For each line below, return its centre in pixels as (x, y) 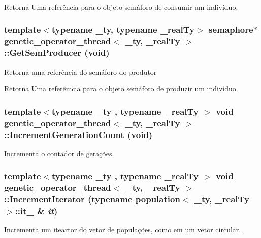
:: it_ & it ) (36, 211)
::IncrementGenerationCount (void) (78, 134)
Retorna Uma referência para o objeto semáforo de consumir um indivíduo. (121, 7)
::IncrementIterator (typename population (92, 199)
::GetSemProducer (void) (57, 53)
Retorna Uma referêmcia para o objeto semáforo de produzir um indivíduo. (121, 89)
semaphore (231, 29)
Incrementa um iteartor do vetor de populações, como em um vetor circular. (123, 230)
